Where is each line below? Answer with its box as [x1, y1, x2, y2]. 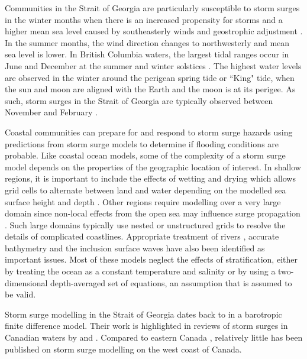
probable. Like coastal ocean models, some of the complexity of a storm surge [5, 149, 286, 161]
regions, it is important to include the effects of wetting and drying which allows [5, 172, 296, 185]
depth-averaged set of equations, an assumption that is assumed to [50, 276, 292, 289]
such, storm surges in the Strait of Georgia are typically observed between [5, 94, 273, 106]
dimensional [5, 276, 48, 289]
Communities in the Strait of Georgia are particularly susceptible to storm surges [5, 2, 300, 14]
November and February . [5, 106, 98, 118]
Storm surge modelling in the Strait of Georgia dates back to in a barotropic [5, 308, 282, 320]
